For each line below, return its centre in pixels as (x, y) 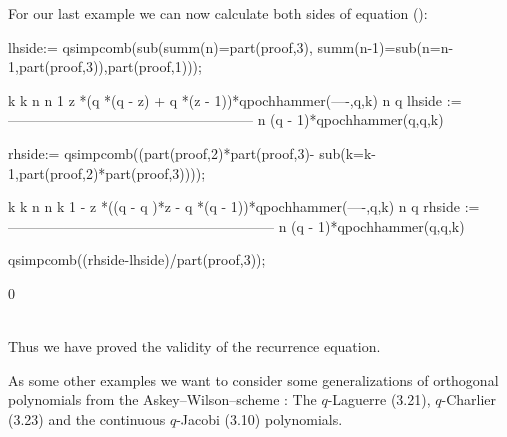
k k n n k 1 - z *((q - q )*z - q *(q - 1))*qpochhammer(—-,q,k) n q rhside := (244, 206)
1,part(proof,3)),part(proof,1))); (105, 66)
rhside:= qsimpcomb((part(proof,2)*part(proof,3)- (161, 152)
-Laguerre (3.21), (379, 399)
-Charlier (469, 399)
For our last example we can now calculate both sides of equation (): (218, 13)
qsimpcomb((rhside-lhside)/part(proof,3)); (137, 259)
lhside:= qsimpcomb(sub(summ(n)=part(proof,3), (160, 46)
